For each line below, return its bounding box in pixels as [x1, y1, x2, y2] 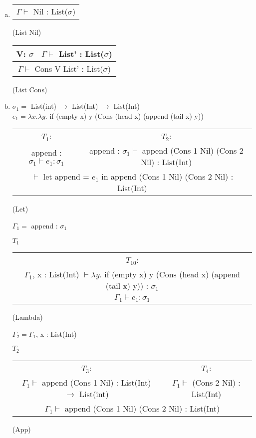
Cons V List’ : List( [34, 62, 103, 74]
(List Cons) [12, 84, 47, 94]
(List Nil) [12, 27, 41, 37]
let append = [43, 171, 89, 183]
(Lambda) [12, 311, 43, 322]
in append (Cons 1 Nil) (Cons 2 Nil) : [101, 171, 234, 183]
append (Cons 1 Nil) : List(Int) [42, 376, 151, 388]
